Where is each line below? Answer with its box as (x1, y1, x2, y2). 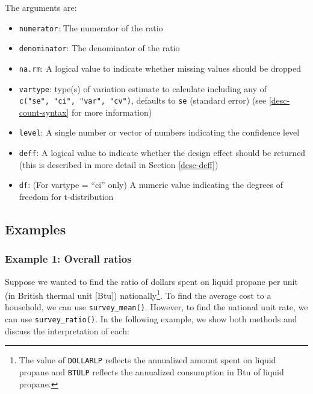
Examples (5, 220, 66, 239)
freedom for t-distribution (19, 190, 114, 203)
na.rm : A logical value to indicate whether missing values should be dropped (19, 61, 302, 74)
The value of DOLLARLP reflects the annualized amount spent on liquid (19, 354, 276, 366)
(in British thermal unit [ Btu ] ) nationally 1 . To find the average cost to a (5, 287, 271, 301)
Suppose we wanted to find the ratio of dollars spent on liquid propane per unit (5, 275, 298, 287)
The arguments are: (5, 1, 77, 13)
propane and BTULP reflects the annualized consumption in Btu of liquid (19, 366, 284, 378)
